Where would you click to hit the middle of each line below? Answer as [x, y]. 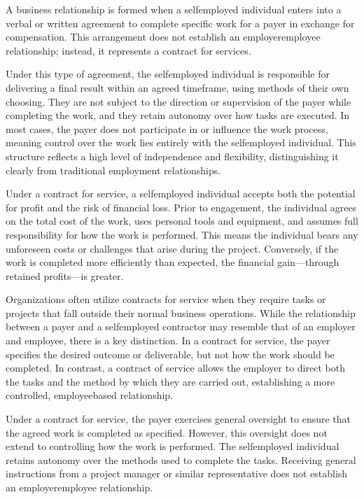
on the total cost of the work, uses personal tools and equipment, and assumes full [182, 221]
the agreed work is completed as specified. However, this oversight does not [167, 432]
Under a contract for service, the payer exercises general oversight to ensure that [178, 419]
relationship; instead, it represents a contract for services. [128, 50]
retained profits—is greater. [65, 275]
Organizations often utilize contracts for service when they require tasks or [166, 299]
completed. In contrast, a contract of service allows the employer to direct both [175, 368]
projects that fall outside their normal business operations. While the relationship [181, 312]
